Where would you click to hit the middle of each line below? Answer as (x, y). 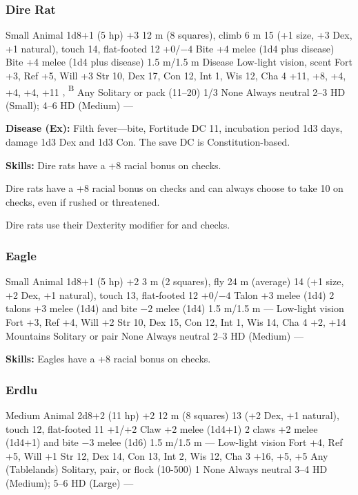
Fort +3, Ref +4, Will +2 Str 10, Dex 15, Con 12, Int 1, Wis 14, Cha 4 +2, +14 (176, 322)
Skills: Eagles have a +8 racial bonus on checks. (108, 359)
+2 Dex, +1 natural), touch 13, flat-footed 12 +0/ (112, 294)
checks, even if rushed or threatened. (83, 201)
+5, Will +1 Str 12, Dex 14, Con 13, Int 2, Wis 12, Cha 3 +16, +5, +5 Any (167, 455)
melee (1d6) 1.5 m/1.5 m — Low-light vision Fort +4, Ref (220, 442)
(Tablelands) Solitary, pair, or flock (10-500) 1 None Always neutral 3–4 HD (167, 469)
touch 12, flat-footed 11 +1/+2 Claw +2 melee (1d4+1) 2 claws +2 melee (162, 428)
